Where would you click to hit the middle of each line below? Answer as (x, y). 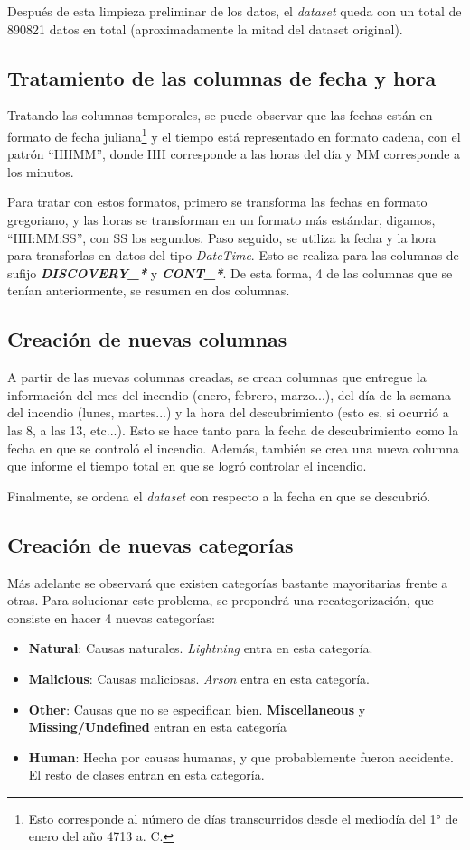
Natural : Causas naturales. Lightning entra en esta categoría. (201, 648)
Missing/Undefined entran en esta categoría (158, 727)
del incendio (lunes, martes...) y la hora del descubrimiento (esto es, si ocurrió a (228, 412)
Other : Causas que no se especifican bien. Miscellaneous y (197, 709)
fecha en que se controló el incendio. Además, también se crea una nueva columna (233, 448)
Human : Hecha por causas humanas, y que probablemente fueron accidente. (241, 757)
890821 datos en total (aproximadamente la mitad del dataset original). (205, 28)
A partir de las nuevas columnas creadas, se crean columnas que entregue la (217, 377)
